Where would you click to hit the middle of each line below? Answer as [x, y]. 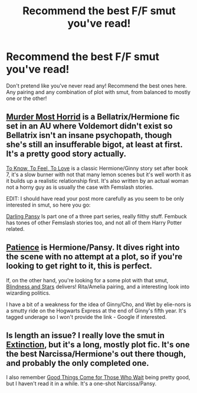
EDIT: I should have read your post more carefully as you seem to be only [95, 198]
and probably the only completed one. [78, 363]
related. [15, 228]
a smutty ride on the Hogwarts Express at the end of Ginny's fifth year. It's [96, 310]
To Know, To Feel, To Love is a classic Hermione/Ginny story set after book [97, 168]
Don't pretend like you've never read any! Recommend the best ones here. [96, 86]
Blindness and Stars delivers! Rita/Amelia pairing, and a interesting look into [98, 286]
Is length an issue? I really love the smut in [86, 335]
